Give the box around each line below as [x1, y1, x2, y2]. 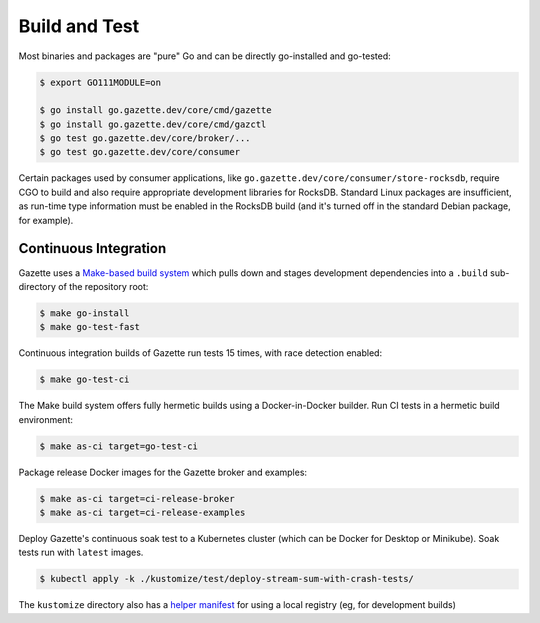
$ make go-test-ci [39, 374, 130, 385]
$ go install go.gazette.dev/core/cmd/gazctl [39, 118, 267, 130]
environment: [18, 413, 74, 425]
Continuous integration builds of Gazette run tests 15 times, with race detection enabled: [18, 347, 383, 359]
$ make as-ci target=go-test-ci [39, 440, 199, 452]
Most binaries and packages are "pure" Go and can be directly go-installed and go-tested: [18, 50, 391, 62]
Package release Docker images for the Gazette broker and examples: [18, 466, 308, 478]
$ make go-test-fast [39, 321, 140, 333]
